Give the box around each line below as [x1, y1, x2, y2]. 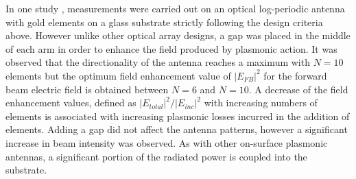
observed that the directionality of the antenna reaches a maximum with [5, 55, 310, 69]
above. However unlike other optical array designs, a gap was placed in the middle [5, 28, 351, 43]
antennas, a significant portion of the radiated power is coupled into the [5, 149, 307, 163]
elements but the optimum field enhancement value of [5, 68, 231, 82]
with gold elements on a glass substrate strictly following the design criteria [5, 14, 323, 29]
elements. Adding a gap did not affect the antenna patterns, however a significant [5, 122, 348, 136]
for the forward [263, 68, 327, 82]
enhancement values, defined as [5, 95, 137, 110]
